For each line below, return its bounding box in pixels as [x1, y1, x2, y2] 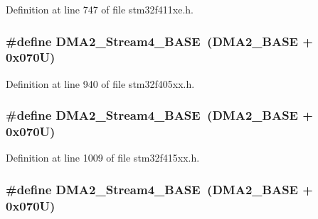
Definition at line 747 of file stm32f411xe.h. [6, 2, 194, 16]
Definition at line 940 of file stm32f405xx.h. [6, 76, 195, 91]
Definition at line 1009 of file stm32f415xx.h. [6, 150, 200, 165]
